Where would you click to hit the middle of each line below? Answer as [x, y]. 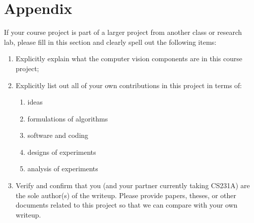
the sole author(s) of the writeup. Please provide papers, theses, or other [126, 195]
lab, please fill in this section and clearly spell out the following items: [110, 42]
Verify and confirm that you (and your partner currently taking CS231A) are [133, 185]
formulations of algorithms [68, 118]
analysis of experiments [63, 168]
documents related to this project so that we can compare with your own [127, 205]
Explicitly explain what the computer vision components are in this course [129, 58]
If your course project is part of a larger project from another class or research [123, 32]
